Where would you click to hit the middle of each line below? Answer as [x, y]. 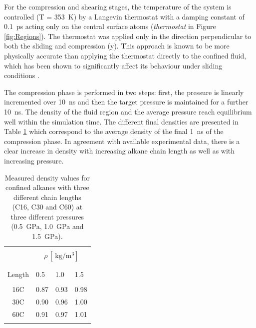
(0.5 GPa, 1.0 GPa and [47, 226]
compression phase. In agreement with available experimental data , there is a [122, 141]
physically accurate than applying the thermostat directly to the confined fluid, [125, 55]
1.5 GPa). [47, 236]
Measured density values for [47, 177]
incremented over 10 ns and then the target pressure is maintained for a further [126, 102]
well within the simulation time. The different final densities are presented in [121, 121]
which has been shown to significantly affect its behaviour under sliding [113, 65]
